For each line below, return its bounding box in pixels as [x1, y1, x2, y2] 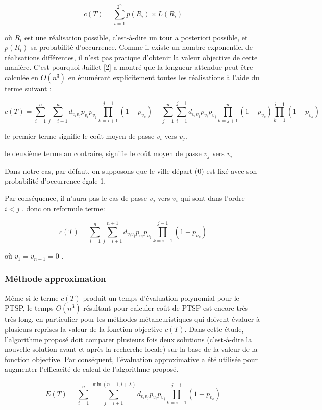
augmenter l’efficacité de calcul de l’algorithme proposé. [5, 364, 179, 374]
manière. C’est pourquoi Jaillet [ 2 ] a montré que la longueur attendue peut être [5, 62, 253, 72]
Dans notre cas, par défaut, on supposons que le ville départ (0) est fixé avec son [5, 165, 257, 176]
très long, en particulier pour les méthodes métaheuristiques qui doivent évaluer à [5, 314, 260, 324]
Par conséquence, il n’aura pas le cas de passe [5, 192, 147, 203]
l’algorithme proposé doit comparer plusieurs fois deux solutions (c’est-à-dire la [5, 334, 252, 344]
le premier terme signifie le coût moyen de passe [5, 130, 155, 141]
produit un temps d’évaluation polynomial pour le [83, 292, 239, 303]
